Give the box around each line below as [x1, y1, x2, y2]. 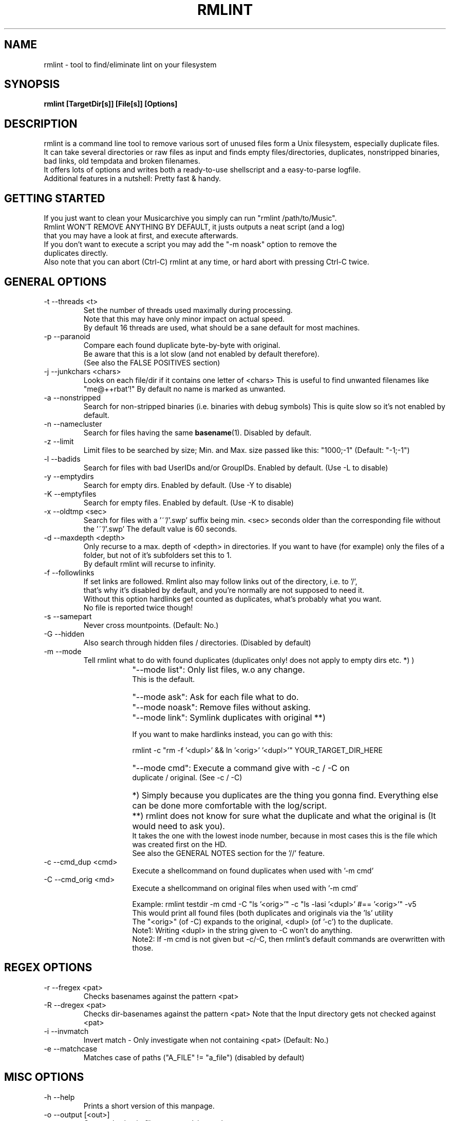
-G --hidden [44, 629, 85, 638]
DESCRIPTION [4, 117, 78, 130]
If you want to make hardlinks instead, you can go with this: [132, 729, 333, 739]
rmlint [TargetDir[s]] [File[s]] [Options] [44, 99, 178, 109]
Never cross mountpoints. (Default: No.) [83, 620, 219, 629]
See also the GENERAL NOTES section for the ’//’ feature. [132, 848, 325, 857]
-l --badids [44, 454, 81, 463]
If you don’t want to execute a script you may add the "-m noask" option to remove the [44, 240, 337, 249]
